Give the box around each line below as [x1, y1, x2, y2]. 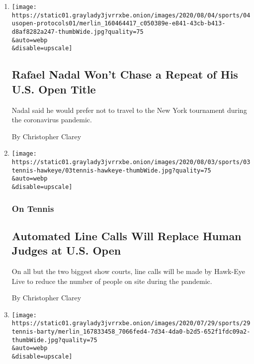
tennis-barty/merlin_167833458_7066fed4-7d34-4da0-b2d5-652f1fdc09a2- [11, 328, 251, 336]
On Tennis [11, 202, 54, 214]
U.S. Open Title [11, 81, 96, 96]
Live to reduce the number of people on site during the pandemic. [11, 275, 212, 286]
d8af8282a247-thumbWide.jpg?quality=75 [11, 28, 144, 35]
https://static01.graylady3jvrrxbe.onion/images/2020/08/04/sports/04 [11, 11, 251, 19]
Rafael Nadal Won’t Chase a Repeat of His [11, 67, 238, 82]
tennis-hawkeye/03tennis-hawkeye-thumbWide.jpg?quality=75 [11, 167, 211, 174]
